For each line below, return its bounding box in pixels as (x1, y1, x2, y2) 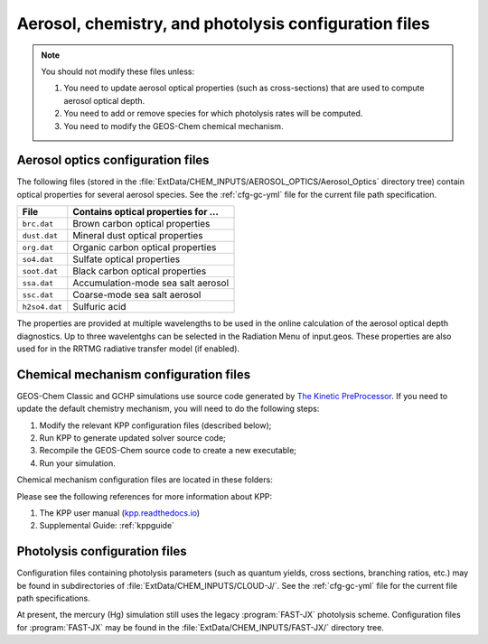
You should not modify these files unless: (41, 66, 194, 77)
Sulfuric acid (72, 301, 127, 313)
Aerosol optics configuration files (16, 153, 210, 168)
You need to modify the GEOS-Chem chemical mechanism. (63, 120, 284, 131)
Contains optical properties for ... (72, 206, 219, 219)
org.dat (22, 242, 54, 252)
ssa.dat (22, 278, 54, 288)
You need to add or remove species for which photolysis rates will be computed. (63, 108, 363, 119)
